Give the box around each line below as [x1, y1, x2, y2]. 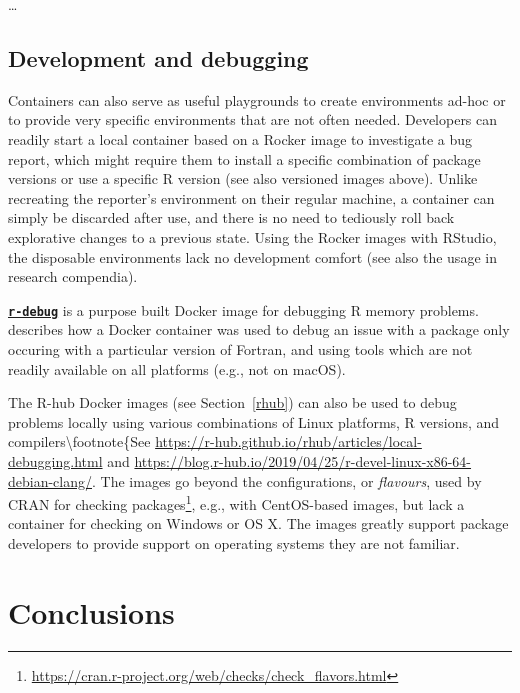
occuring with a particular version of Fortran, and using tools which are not [8, 338, 473, 359]
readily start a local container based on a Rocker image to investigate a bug [8, 128, 473, 149]
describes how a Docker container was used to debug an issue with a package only [8, 319, 510, 340]
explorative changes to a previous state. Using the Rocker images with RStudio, [8, 226, 497, 247]
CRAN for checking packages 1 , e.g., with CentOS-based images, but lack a [8, 491, 465, 514]
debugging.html [8, 450, 103, 471]
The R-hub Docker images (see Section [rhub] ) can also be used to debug [8, 392, 457, 413]
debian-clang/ [8, 470, 93, 491]
